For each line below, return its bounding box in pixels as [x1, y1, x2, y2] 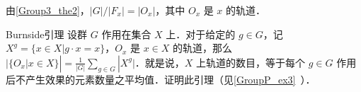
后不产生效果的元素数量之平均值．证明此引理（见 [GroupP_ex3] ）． [6, 71, 316, 86]
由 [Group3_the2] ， [6, 3, 90, 17]
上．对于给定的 [166, 26, 236, 41]
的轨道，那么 [173, 40, 233, 55]
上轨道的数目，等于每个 [196, 54, 306, 69]
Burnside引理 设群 [6, 26, 88, 41]
